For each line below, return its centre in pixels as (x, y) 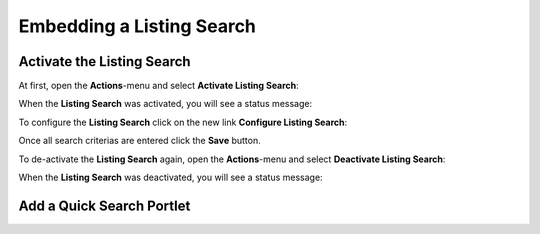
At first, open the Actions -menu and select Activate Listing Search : (158, 86)
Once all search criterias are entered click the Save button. (140, 141)
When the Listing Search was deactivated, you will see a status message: (171, 177)
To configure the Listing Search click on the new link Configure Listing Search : (183, 122)
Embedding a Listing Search (137, 26)
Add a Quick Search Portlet (104, 205)
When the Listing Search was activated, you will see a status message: (165, 104)
